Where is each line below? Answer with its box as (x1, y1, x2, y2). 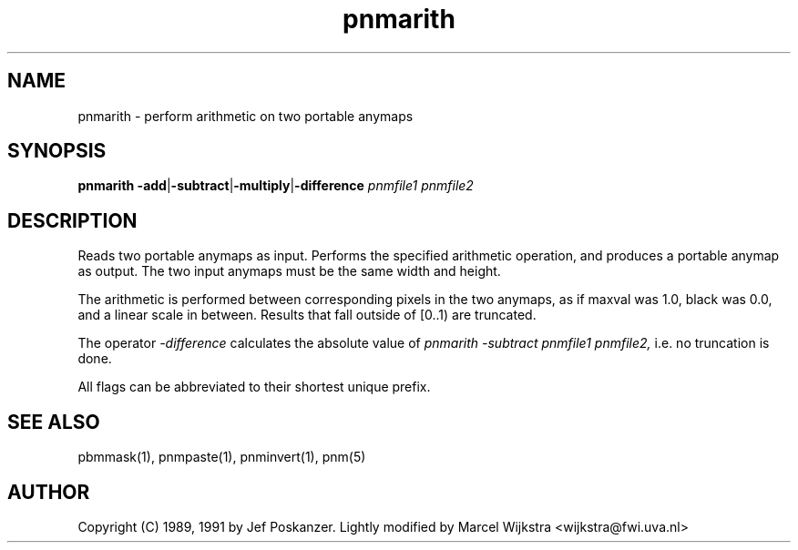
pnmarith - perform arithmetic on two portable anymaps (77, 107, 414, 124)
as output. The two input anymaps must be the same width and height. (77, 263, 501, 280)
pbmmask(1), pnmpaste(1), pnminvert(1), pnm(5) (77, 449, 366, 465)
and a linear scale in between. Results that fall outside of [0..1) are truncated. (77, 307, 537, 323)
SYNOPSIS (7, 139, 107, 163)
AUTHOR (7, 480, 90, 504)
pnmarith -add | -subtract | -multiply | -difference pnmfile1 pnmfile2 (77, 178, 474, 194)
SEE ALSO (7, 410, 100, 433)
